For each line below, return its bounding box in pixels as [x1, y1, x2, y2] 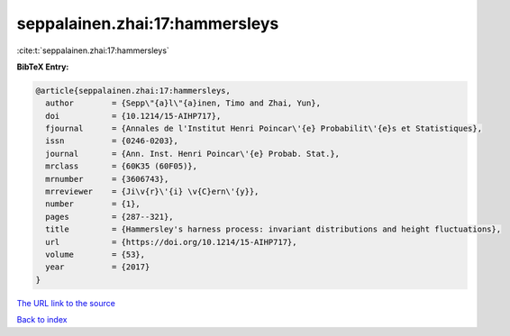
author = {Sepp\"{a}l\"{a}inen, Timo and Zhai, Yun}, [45, 98, 322, 108]
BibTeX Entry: [16, 61, 69, 72]
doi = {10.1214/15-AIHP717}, [45, 111, 222, 121]
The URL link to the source [16, 297, 116, 308]
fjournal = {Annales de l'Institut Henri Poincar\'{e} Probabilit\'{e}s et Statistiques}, [45, 123, 482, 134]
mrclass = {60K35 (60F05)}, [45, 161, 198, 171]
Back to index [16, 314, 68, 325]
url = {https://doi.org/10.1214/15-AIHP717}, [45, 237, 297, 247]
